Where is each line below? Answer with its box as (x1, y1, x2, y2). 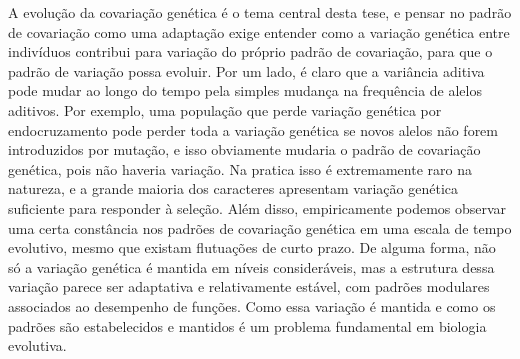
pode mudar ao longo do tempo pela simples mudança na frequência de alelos (8, 80, 482, 101)
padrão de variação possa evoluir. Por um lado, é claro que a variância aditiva (8, 60, 485, 81)
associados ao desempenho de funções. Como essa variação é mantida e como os (8, 295, 496, 316)
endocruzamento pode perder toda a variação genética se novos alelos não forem (8, 119, 498, 140)
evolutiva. (8, 335, 67, 356)
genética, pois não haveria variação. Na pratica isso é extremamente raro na (8, 158, 472, 179)
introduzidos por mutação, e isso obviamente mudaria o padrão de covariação (8, 139, 481, 160)
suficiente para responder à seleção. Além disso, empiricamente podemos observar (8, 197, 507, 218)
